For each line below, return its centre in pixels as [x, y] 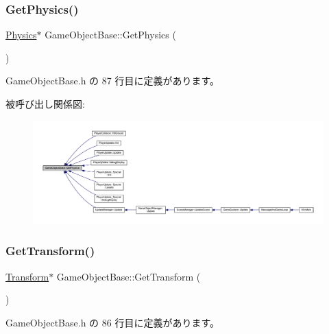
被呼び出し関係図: [45, 104]
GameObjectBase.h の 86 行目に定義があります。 [113, 322]
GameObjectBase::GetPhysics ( [110, 35]
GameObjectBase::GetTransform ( [129, 276]
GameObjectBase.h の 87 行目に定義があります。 [113, 81]
